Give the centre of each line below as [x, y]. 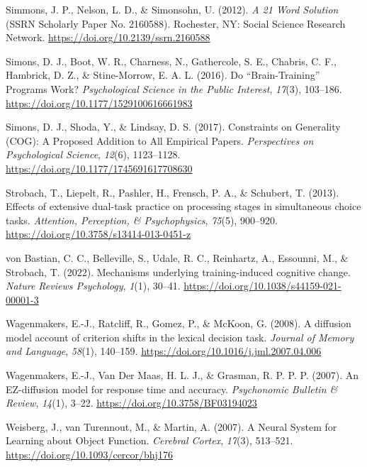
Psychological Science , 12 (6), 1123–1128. [93, 154]
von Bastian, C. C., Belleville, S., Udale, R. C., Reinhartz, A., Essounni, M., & [177, 257]
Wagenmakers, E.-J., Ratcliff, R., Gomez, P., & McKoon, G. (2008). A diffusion [179, 323]
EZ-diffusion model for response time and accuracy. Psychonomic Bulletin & [172, 389]
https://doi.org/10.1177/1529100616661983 [99, 103]
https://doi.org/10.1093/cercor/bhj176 [89, 455]
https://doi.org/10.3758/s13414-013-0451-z [98, 234]
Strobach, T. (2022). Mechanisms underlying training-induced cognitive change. [178, 271]
